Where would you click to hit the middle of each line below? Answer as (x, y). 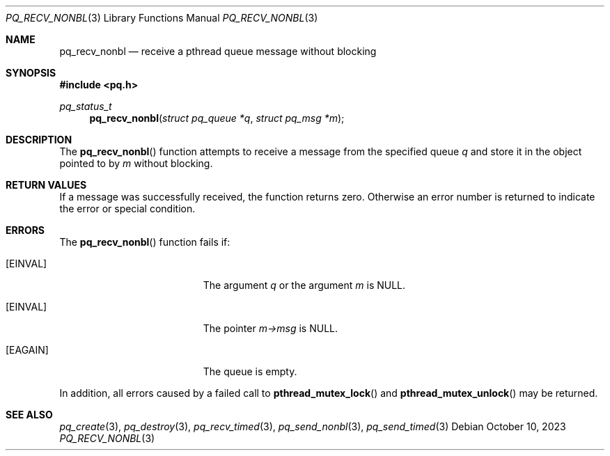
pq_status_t (86, 106)
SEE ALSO (29, 415)
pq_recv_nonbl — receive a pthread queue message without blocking (218, 51)
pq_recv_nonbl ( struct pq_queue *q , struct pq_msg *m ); (217, 118)
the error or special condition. (127, 209)
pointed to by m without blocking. (136, 163)
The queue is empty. (250, 371)
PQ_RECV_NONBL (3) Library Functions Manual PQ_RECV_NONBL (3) (162, 18)
